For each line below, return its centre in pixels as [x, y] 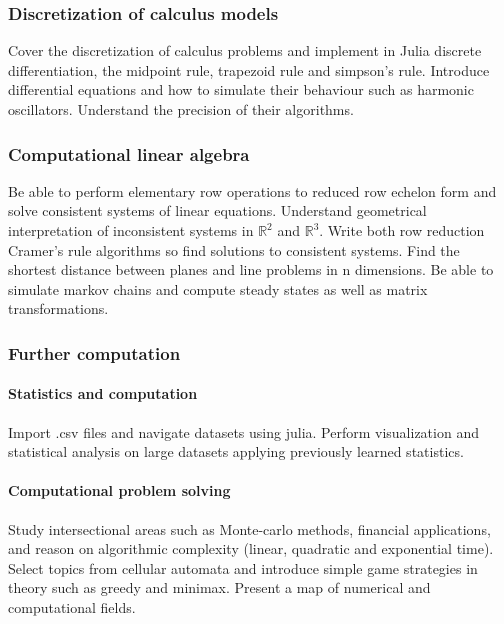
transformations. [58, 308]
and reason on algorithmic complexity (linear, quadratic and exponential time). [251, 548]
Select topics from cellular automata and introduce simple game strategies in [243, 567]
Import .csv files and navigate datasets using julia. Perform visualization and [243, 431]
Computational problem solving [119, 490]
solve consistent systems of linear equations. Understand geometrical [217, 210]
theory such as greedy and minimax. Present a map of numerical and [219, 587]
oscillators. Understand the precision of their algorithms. [181, 109]
